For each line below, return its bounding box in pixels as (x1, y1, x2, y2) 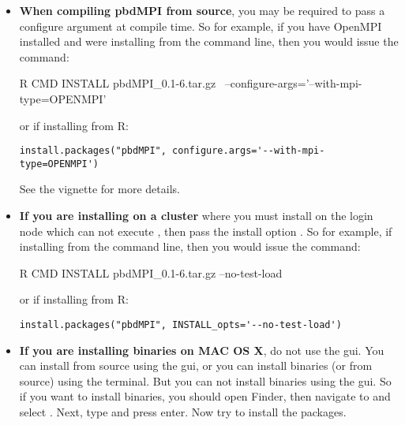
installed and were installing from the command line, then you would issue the (19, 33, 399, 50)
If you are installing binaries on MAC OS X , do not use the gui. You (19, 341, 384, 358)
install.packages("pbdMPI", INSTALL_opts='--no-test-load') (19, 319, 342, 331)
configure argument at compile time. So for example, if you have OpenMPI (19, 17, 382, 34)
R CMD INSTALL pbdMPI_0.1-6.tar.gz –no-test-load (19, 264, 283, 281)
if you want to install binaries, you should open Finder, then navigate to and (19, 388, 391, 404)
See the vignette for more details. (19, 181, 180, 197)
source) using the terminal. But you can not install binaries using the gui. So (19, 372, 392, 389)
